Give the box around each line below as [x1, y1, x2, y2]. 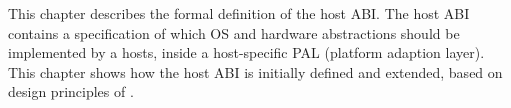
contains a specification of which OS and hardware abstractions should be [8, 22, 460, 43]
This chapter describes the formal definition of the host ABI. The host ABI [8, 3, 470, 23]
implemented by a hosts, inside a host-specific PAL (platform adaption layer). [8, 42, 485, 63]
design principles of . [8, 81, 134, 102]
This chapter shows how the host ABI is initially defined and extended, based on [8, 61, 503, 82]
